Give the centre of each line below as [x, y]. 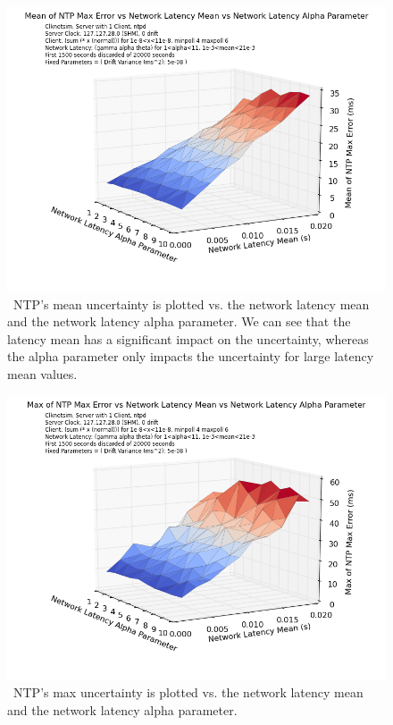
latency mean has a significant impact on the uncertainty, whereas [188, 338]
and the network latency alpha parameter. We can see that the [179, 321]
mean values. [42, 373]
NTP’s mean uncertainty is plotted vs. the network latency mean [191, 303]
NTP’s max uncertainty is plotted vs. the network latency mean [188, 692]
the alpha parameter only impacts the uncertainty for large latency [191, 356]
